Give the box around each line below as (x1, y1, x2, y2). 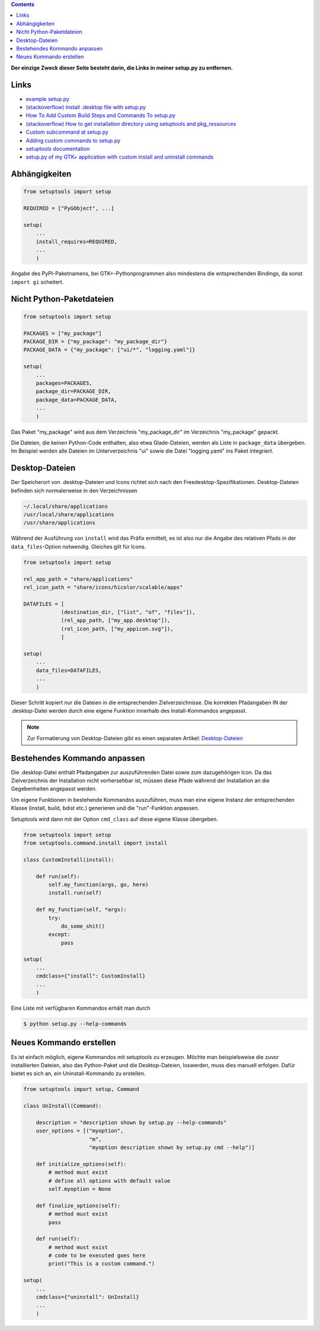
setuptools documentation (25, 145, 90, 152)
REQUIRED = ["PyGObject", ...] (23, 205, 115, 212)
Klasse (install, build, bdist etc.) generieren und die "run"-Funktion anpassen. (11, 805, 200, 812)
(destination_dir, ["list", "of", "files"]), (60, 609, 196, 616)
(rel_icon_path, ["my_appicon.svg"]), (60, 625, 174, 632)
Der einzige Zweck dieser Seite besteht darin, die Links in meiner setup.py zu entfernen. (11, 64, 233, 71)
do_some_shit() (60, 922, 105, 930)
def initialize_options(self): (36, 1161, 127, 1167)
